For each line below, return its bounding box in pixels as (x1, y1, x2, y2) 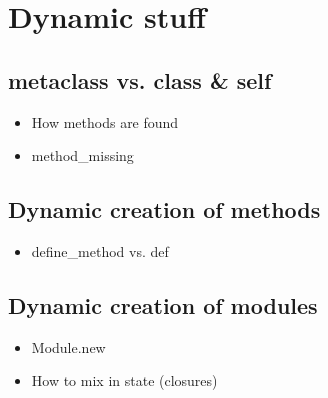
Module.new (31, 336, 106, 357)
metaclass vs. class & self (8, 64, 272, 95)
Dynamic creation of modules (8, 289, 318, 320)
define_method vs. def (31, 240, 169, 261)
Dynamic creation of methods (8, 194, 321, 225)
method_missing (31, 145, 134, 166)
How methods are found (31, 111, 179, 132)
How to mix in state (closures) (31, 370, 218, 391)
